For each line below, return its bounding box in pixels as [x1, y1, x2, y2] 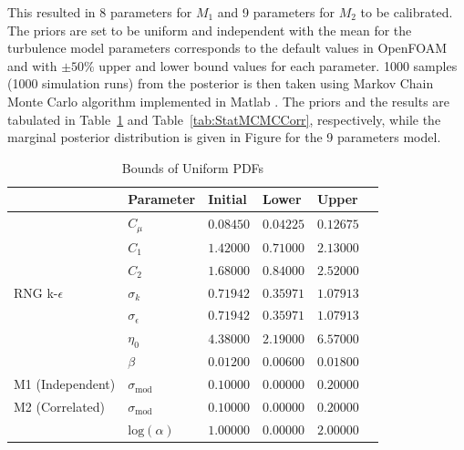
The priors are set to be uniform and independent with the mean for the [7, 20, 412, 39]
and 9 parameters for [217, 3, 335, 21]
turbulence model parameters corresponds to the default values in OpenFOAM [7, 38, 448, 57]
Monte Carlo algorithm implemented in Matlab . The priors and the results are [7, 91, 450, 110]
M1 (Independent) [14, 374, 116, 394]
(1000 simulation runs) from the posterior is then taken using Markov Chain [7, 74, 434, 93]
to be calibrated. [360, 3, 453, 21]
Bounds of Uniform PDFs [121, 158, 264, 177]
